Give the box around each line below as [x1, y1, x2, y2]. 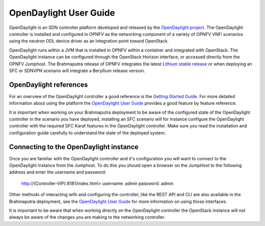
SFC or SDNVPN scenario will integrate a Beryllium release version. [9, 68, 145, 74]
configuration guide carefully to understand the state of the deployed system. [9, 130, 166, 136]
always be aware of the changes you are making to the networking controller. [9, 214, 165, 220]
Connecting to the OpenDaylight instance [9, 143, 139, 151]
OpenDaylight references [9, 80, 88, 89]
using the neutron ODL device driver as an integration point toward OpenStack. [9, 38, 169, 44]
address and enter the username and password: [9, 169, 106, 175]
